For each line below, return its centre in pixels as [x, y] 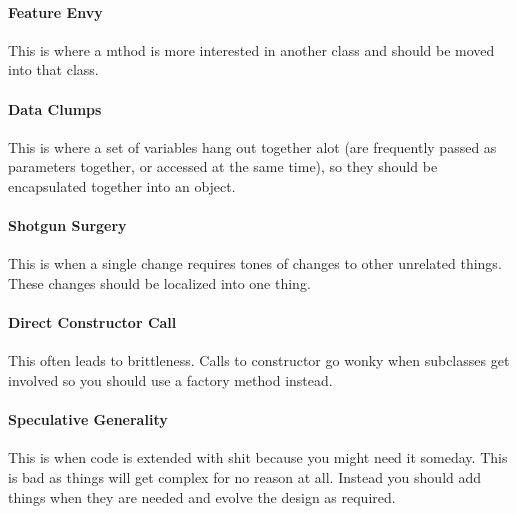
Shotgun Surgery [67, 225]
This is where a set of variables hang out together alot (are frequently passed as [252, 146]
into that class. [53, 69]
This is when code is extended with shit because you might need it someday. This [258, 457]
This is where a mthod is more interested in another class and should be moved [251, 49]
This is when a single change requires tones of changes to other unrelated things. [255, 263]
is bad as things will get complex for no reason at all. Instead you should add [245, 476]
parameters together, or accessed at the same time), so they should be [223, 166]
